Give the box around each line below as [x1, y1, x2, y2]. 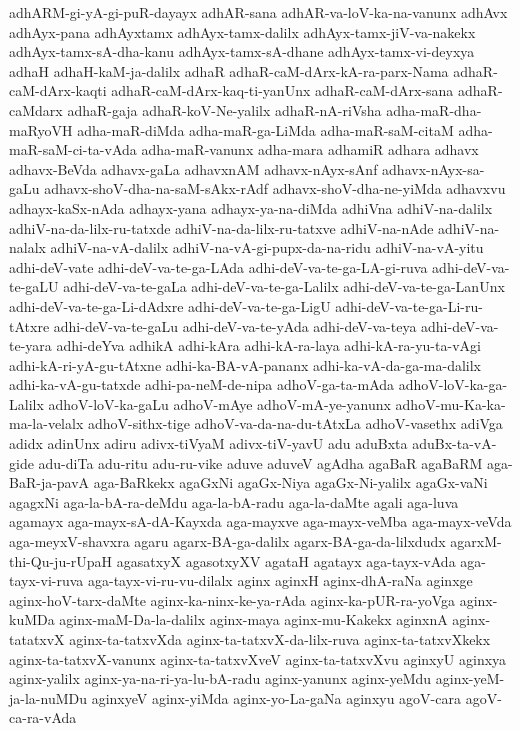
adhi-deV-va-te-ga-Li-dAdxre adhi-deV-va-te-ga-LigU [9, 295, 331, 316]
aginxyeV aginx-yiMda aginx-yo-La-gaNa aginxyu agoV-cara [91, 687, 461, 708]
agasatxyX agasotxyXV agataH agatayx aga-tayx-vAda [116, 550, 456, 571]
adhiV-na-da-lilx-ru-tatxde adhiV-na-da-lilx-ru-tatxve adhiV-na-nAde [9, 217, 434, 238]
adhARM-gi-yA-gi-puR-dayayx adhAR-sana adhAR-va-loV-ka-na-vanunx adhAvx [9, 2, 508, 22]
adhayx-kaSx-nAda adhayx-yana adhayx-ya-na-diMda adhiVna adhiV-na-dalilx [9, 197, 493, 218]
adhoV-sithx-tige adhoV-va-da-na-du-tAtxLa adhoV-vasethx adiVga [87, 413, 503, 434]
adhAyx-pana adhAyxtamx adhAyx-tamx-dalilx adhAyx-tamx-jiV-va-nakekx [9, 21, 476, 42]
